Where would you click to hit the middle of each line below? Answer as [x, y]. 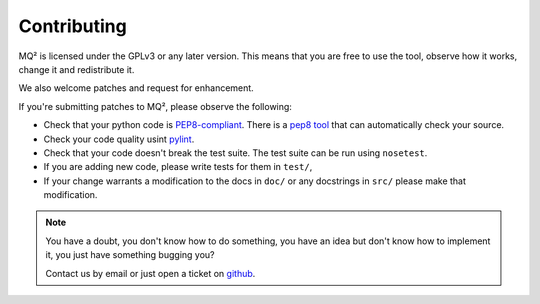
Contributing [72, 26]
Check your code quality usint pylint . [119, 139]
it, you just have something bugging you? [130, 255]
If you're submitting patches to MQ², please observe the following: [155, 106]
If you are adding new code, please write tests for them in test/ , [178, 167]
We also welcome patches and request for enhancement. [136, 88]
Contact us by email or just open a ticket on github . [150, 273]
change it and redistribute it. [76, 69]
